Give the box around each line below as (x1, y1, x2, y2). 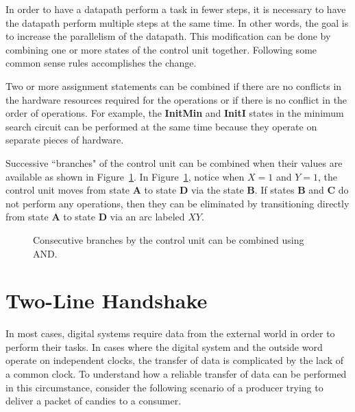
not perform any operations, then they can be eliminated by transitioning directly (5, 196, 350, 210)
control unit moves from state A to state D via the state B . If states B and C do (5, 183, 349, 197)
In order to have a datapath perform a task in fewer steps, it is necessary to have (5, 2, 346, 16)
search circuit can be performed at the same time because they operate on (5, 119, 317, 133)
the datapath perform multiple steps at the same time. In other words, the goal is (5, 15, 349, 30)
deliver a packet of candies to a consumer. (5, 393, 182, 408)
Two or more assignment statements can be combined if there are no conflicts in (5, 78, 342, 93)
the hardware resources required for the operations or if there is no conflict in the (5, 92, 347, 106)
